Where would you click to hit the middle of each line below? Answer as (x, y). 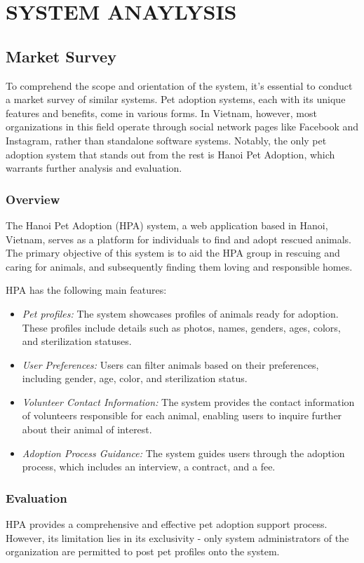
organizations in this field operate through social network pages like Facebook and (182, 127)
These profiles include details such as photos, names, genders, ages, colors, (181, 327)
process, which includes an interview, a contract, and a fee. (149, 467)
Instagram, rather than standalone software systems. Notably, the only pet (166, 140)
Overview (33, 199)
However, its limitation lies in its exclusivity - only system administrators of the (177, 537)
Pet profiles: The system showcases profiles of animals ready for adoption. (180, 313)
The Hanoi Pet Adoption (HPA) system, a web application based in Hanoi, (167, 225)
